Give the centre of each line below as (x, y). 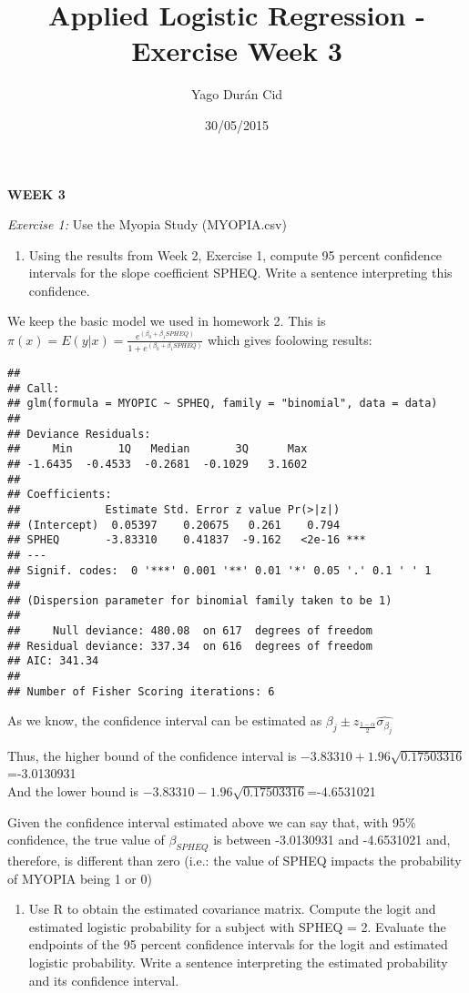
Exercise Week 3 (237, 51)
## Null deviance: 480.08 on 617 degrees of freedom (190, 631)
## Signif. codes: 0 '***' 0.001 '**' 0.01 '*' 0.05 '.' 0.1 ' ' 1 (219, 570)
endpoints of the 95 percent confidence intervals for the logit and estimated (238, 944)
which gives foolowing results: (290, 339)
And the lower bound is (73, 791)
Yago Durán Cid (237, 94)
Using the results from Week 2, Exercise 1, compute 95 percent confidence (235, 254)
